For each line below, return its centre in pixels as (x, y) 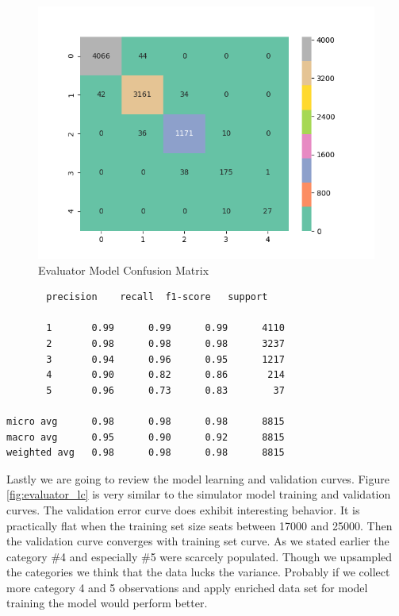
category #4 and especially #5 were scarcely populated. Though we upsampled (199, 556)
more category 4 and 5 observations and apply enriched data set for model (187, 587)
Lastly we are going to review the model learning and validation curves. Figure (198, 478)
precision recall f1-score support (157, 297)
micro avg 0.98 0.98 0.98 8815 (146, 421)
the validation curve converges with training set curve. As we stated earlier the (198, 541)
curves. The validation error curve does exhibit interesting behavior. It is (183, 509)
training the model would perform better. (107, 603)
